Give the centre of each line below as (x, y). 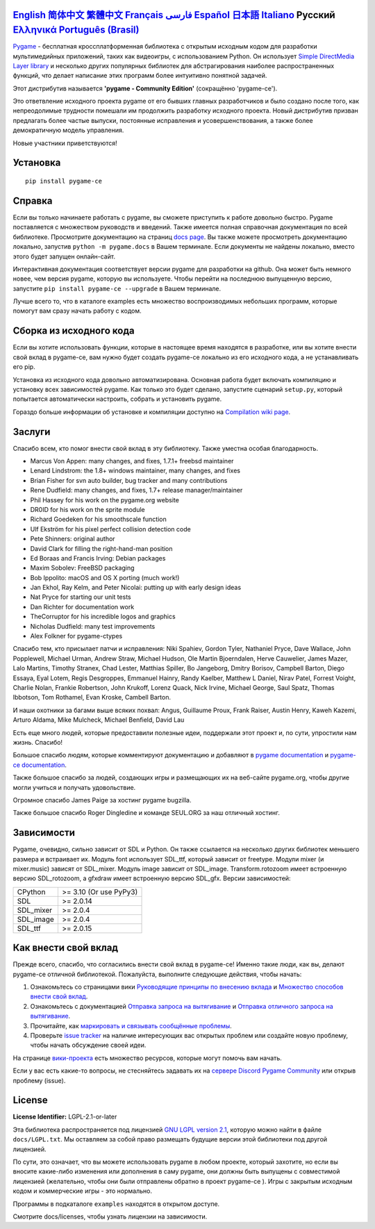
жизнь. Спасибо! (37, 742)
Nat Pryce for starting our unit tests (81, 597)
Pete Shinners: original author (73, 539)
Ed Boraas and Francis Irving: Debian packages (98, 558)
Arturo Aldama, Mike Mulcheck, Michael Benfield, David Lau (99, 720)
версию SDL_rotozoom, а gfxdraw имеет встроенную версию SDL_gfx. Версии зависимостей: (152, 878)
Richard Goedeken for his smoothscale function (98, 519)
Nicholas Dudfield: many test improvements (93, 626)
